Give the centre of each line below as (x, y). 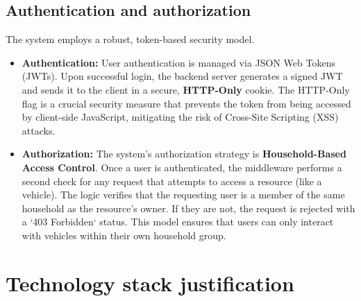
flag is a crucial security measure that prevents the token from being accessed (186, 103)
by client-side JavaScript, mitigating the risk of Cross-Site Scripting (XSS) (180, 117)
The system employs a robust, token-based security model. (130, 39)
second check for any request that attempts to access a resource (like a (172, 181)
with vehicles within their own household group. (124, 235)
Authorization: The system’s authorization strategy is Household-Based (184, 154)
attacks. (39, 130)
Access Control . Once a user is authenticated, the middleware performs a (182, 167)
